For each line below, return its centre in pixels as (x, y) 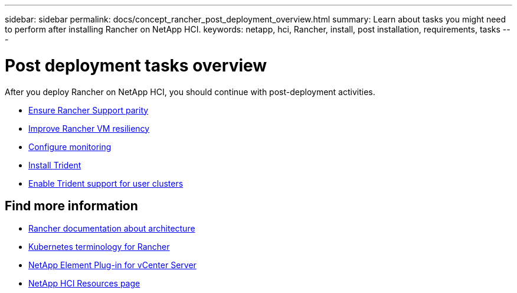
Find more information (71, 206)
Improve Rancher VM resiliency (89, 128)
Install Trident (55, 165)
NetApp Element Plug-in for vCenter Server (112, 265)
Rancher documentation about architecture (112, 229)
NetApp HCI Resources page (84, 284)
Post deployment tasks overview (136, 65)
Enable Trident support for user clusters (106, 183)
